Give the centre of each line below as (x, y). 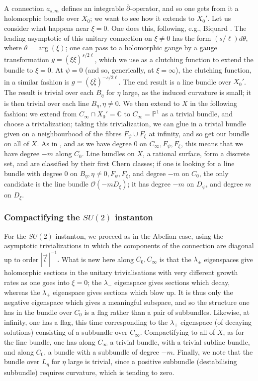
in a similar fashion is (37, 81)
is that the (175, 259)
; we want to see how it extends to (142, 18)
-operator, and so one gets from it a (184, 8)
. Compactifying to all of (177, 332)
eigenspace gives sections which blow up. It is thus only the (143, 292)
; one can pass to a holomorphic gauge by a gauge (141, 48)
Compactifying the (42, 217)
